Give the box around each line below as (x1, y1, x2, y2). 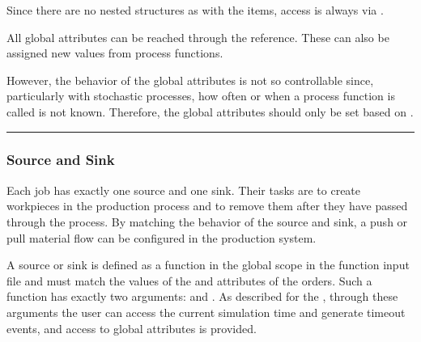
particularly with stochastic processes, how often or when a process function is (6, 87, 395, 104)
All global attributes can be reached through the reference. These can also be (6, 28, 389, 45)
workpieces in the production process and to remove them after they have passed (6, 197, 408, 214)
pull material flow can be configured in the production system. (6, 229, 317, 246)
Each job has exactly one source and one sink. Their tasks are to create (6, 181, 361, 198)
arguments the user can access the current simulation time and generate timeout (6, 303, 406, 320)
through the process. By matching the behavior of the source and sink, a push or (6, 213, 408, 230)
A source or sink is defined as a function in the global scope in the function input (6, 256, 410, 273)
